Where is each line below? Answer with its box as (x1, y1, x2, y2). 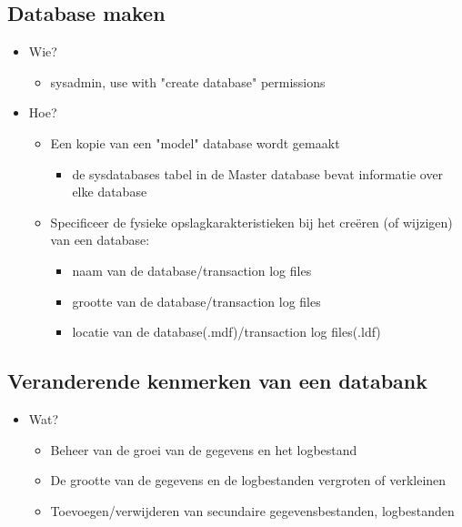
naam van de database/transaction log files (72, 260, 312, 279)
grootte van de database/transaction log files (72, 291, 321, 310)
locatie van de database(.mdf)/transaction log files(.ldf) (72, 322, 381, 341)
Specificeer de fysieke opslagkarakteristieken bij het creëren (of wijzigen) (50, 212, 453, 231)
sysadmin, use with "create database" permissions (50, 72, 326, 91)
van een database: (50, 230, 150, 249)
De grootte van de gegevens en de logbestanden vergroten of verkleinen (50, 471, 447, 490)
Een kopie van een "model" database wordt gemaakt (50, 133, 340, 152)
